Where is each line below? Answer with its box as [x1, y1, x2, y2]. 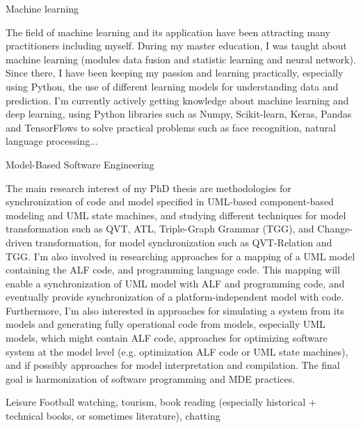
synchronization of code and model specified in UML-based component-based [6, 194, 334, 209]
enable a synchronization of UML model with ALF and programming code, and [6, 276, 345, 290]
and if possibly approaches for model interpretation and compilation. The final [6, 358, 340, 372]
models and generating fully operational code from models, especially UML [6, 317, 326, 331]
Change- [317, 221, 353, 236]
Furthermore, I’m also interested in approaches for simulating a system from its [6, 303, 344, 317]
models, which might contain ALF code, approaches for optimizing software [6, 331, 328, 345]
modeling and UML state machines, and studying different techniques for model [6, 207, 346, 222]
